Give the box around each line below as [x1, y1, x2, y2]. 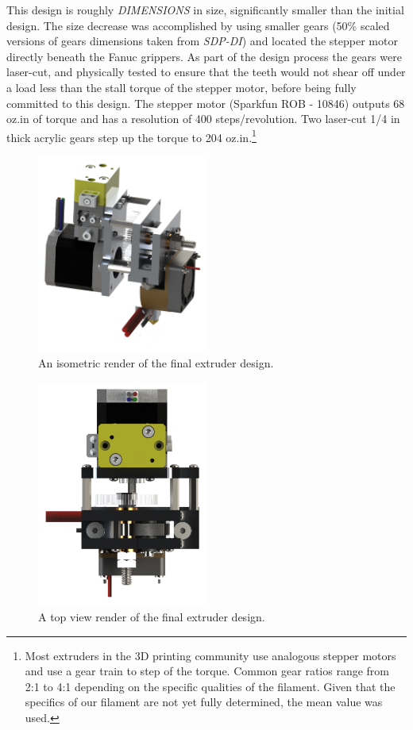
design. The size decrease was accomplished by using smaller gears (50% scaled [6, 17, 390, 33]
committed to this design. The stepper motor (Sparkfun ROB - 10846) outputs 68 [6, 94, 405, 111]
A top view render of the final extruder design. [38, 609, 265, 625]
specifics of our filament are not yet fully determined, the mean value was [25, 693, 383, 710]
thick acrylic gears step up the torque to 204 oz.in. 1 [6, 126, 257, 145]
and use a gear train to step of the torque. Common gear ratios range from [25, 663, 390, 679]
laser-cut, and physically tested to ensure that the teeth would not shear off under [6, 63, 406, 80]
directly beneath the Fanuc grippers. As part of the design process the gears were [6, 48, 402, 64]
